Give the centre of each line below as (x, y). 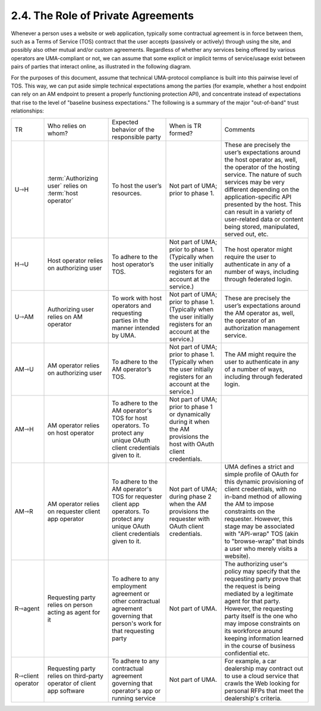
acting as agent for (74, 612)
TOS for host (130, 418)
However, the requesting (259, 609)
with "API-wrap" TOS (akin (262, 534)
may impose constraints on (262, 623)
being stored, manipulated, (262, 227)
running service (134, 698)
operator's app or (136, 691)
